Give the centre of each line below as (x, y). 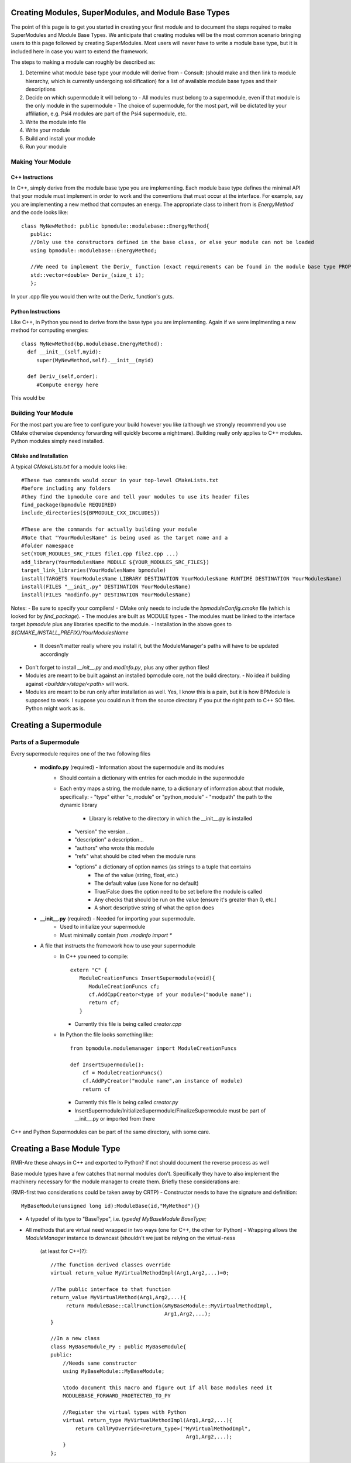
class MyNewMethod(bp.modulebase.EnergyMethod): (92, 344)
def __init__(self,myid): (64, 352)
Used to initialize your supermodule (103, 927)
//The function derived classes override (111, 1265)
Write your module (48, 130)
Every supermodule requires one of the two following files (81, 754)
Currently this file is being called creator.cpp (128, 1024)
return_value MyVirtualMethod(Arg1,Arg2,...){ (118, 1297)
